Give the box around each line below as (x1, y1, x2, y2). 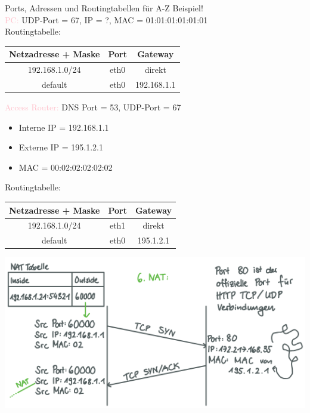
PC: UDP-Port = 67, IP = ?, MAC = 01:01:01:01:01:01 (5, 13, 208, 26)
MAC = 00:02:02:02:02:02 (18, 161, 113, 173)
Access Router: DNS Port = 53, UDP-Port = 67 (5, 101, 181, 113)
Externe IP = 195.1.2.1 (18, 141, 104, 153)
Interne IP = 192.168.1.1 (18, 121, 109, 133)
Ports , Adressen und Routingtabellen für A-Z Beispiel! (5, 2, 203, 14)
